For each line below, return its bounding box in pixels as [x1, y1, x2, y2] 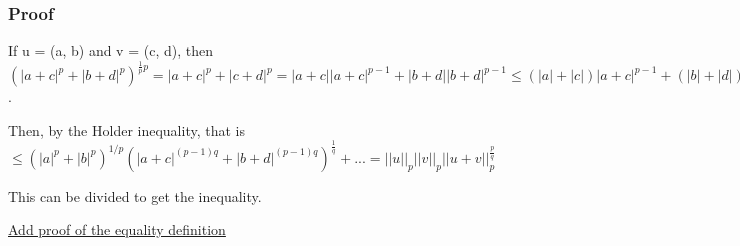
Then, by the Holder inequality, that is [8, 119, 245, 140]
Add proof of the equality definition [8, 219, 226, 240]
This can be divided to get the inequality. [8, 185, 262, 206]
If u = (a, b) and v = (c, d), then [8, 40, 213, 61]
